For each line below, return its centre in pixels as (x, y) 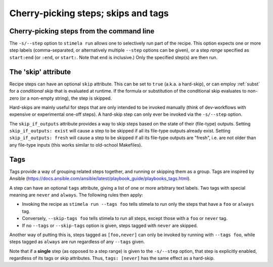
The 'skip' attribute (40, 72)
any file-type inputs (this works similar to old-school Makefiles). (76, 145)
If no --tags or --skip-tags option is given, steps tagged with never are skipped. (110, 226)
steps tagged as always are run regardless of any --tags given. (77, 242)
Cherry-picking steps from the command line (82, 31)
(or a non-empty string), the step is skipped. (66, 98)
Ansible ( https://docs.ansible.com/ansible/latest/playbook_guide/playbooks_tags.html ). (100, 179)
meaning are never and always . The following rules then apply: (76, 195)
